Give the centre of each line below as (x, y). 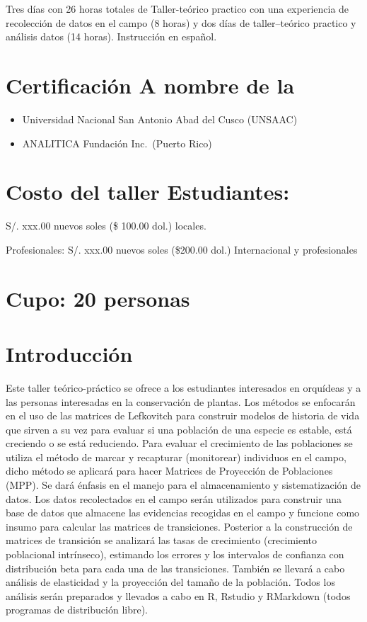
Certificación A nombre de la (150, 85)
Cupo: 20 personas (98, 298)
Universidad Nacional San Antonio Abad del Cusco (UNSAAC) (160, 119)
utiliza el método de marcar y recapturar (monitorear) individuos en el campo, (176, 457)
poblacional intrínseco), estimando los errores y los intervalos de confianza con (175, 554)
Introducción (69, 353)
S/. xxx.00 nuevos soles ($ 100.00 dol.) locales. (106, 226)
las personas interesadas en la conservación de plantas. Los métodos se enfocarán (181, 401)
